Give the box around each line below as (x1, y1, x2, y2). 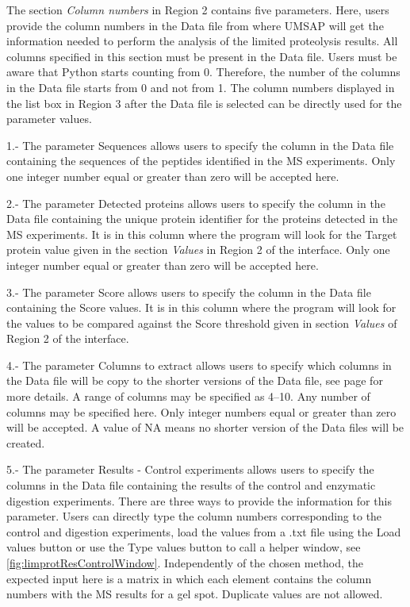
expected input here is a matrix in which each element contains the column (6, 570, 372, 586)
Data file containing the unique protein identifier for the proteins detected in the (6, 210, 398, 227)
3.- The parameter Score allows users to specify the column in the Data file (6, 283, 371, 300)
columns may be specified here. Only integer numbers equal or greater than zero (6, 403, 397, 420)
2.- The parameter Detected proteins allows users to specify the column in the (6, 194, 385, 211)
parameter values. (6, 110, 92, 127)
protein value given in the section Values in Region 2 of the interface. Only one (6, 241, 390, 258)
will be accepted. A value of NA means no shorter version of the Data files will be (6, 419, 404, 436)
